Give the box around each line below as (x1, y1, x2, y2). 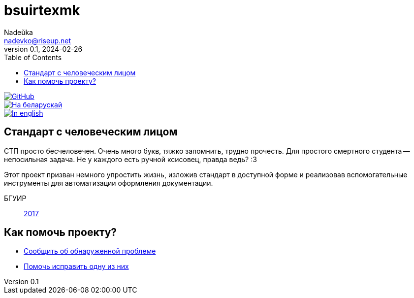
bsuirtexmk (4, 2, 80, 19)
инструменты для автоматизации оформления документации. (4, 178, 213, 187)
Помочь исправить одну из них (24, 262, 129, 271)
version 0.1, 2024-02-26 (4, 44, 83, 53)
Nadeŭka (4, 28, 33, 36)
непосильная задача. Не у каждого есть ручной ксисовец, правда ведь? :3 (4, 155, 257, 164)
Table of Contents (4, 53, 62, 62)
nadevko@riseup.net (4, 36, 71, 45)
